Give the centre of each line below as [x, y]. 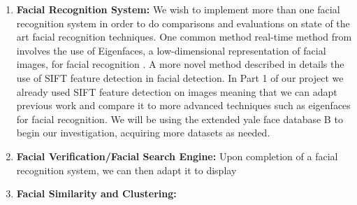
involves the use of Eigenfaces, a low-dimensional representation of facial [171, 50]
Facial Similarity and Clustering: [96, 193]
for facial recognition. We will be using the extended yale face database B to [180, 119]
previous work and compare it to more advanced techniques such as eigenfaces [183, 105]
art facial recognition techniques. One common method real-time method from [184, 37]
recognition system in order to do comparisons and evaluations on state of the [183, 23]
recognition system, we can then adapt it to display [126, 170]
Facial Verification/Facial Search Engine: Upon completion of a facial [177, 156]
